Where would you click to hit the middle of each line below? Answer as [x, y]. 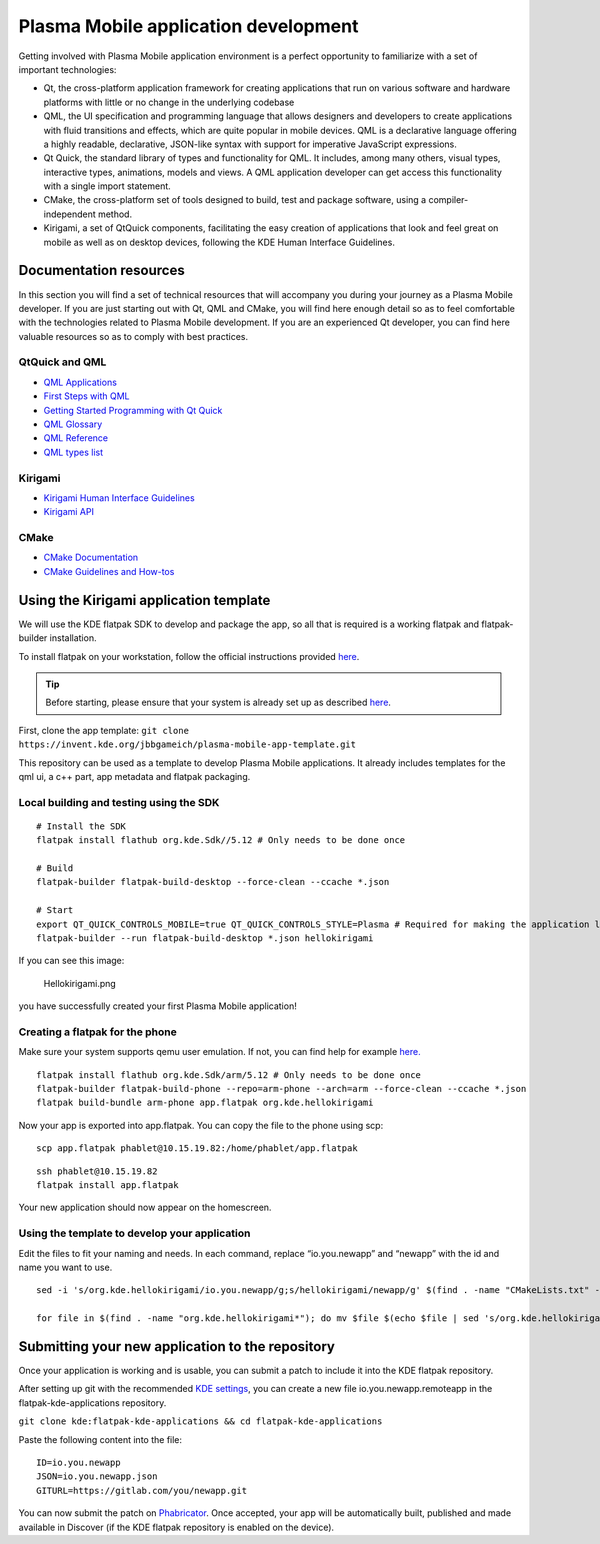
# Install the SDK [81, 826]
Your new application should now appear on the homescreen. [145, 1207]
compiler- [448, 200]
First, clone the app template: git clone [104, 730]
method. [115, 214]
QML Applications [80, 382]
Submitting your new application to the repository [176, 1346]
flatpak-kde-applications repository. [92, 1402]
